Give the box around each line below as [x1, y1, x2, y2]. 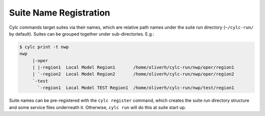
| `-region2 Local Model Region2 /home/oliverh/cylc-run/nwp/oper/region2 [32, 71, 235, 77]
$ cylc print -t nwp [19, 44, 69, 50]
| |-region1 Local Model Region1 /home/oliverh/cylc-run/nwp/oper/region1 [32, 65, 235, 70]
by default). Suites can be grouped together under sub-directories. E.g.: [9, 31, 155, 37]
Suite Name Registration [9, 7, 110, 18]
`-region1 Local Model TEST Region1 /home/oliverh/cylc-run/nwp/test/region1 [37, 85, 235, 91]
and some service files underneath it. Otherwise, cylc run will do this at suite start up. [9, 104, 186, 110]
